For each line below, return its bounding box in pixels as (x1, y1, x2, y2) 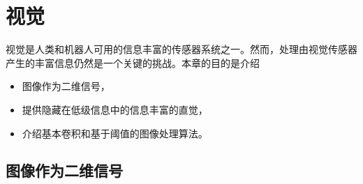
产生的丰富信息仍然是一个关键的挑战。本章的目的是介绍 (6, 55, 260, 70)
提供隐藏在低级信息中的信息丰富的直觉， (22, 102, 208, 116)
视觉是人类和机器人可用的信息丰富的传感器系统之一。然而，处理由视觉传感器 (6, 42, 357, 56)
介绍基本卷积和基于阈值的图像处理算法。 (22, 125, 208, 140)
